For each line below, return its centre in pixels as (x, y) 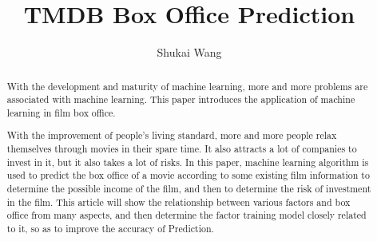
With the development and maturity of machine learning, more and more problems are (187, 86)
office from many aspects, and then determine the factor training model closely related (187, 215)
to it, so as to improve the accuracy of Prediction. (110, 228)
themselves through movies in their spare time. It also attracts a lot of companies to (182, 149)
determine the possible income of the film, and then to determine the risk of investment (189, 188)
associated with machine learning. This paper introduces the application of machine (181, 99)
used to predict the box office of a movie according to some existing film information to (188, 175)
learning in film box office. (61, 112)
